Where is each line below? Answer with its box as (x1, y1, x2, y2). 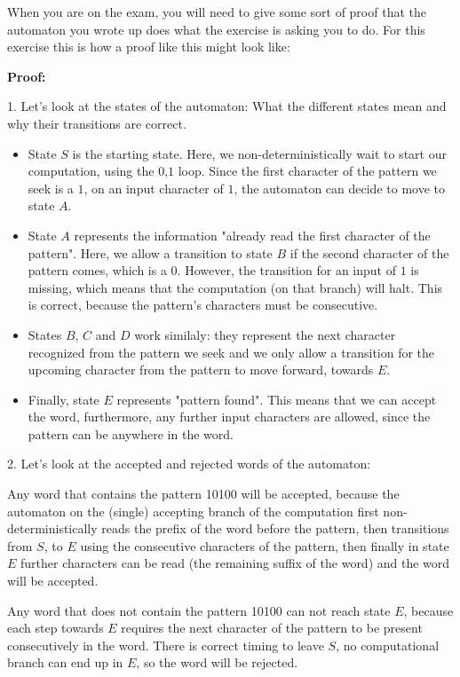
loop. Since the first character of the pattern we (178, 161, 437, 180)
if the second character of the (289, 243, 449, 262)
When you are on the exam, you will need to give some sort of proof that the (7, 3, 426, 20)
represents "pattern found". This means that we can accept (116, 390, 437, 408)
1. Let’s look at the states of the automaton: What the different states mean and (7, 97, 447, 115)
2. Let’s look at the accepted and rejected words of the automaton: (7, 454, 371, 473)
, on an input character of (83, 178, 224, 197)
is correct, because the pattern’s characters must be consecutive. (28, 295, 378, 314)
